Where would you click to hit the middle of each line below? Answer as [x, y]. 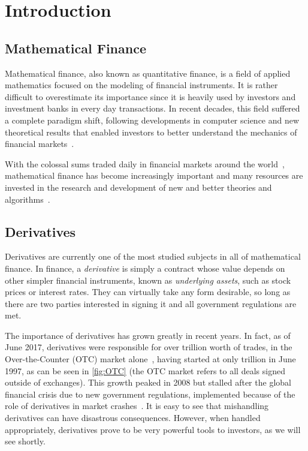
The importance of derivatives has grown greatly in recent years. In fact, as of [148, 335]
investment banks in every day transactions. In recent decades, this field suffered [153, 108]
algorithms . [28, 199]
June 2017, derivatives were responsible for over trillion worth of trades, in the [149, 347]
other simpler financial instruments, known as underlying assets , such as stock [148, 280]
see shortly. [25, 441]
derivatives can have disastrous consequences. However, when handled [133, 418]
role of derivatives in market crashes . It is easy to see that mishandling [137, 406]
